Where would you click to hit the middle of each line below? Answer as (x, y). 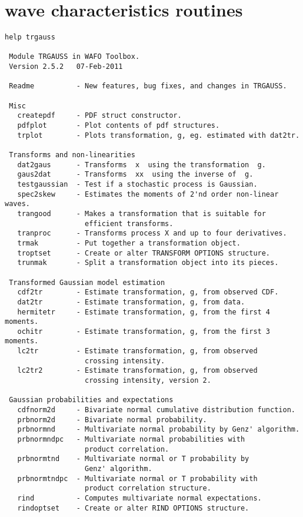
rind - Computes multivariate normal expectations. (139, 498)
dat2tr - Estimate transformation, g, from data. (131, 302)
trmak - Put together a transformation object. (129, 243)
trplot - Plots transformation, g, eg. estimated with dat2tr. (159, 135)
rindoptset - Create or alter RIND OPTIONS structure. (133, 508)
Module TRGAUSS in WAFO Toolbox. (74, 57)
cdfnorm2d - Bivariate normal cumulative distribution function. (156, 410)
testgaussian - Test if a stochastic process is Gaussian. (137, 184)
